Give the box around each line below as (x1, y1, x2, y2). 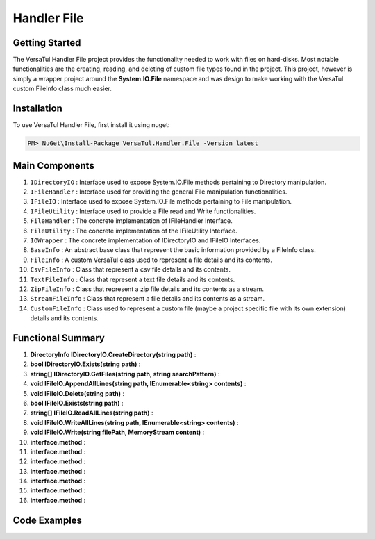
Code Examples (12, 514, 83, 526)
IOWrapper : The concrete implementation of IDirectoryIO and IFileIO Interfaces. (30, 236, 261, 244)
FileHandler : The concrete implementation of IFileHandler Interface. (30, 217, 233, 225)
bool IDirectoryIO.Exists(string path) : (30, 360, 141, 368)
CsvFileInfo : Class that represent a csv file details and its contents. (30, 265, 231, 274)
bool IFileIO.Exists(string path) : (30, 399, 124, 407)
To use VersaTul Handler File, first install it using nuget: (12, 121, 170, 129)
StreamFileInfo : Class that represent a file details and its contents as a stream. (30, 295, 265, 303)
